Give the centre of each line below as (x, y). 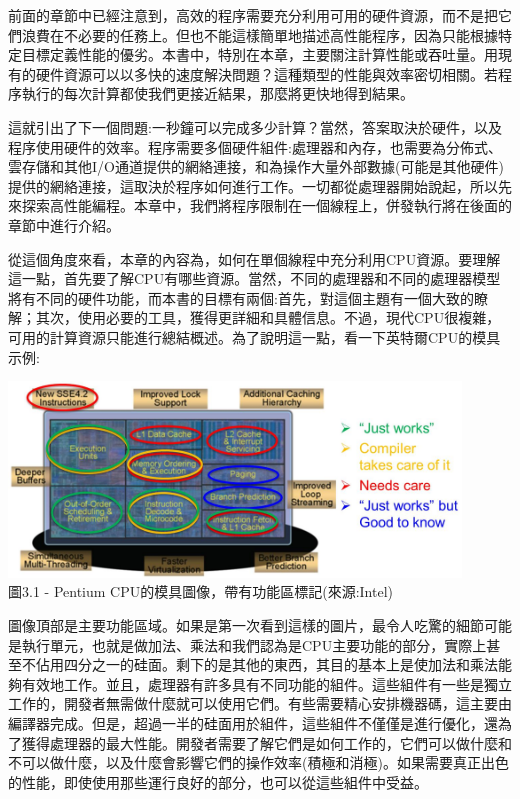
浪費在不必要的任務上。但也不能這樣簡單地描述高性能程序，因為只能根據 (259, 34)
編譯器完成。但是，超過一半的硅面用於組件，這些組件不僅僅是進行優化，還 (253, 722)
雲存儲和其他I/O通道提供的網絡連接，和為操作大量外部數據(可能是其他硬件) (256, 166)
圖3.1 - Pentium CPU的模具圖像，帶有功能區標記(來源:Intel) (200, 591)
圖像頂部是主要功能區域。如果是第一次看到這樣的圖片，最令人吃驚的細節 (246, 624)
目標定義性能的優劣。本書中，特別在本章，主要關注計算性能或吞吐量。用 (259, 54)
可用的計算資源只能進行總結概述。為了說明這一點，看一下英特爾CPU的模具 (254, 336)
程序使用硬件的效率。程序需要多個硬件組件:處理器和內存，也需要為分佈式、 (255, 146)
